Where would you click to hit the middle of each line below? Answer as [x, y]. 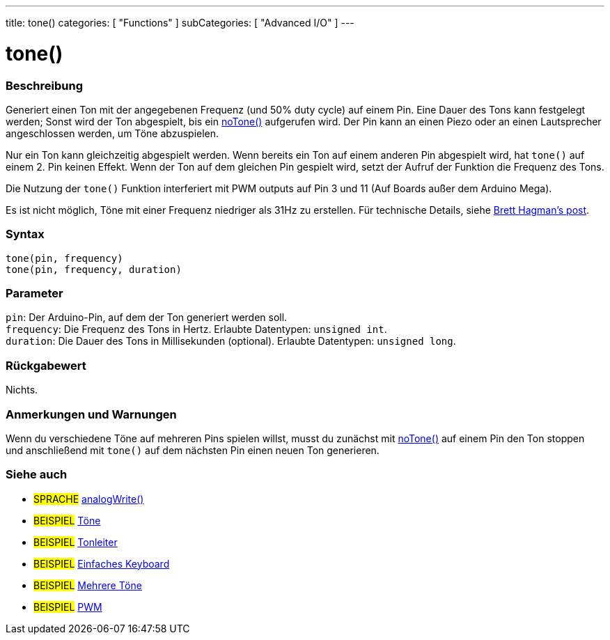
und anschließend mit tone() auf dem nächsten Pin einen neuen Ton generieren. [193, 450]
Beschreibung [45, 85]
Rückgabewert [46, 365]
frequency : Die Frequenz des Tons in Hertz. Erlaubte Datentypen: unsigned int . [196, 329]
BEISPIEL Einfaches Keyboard [102, 563]
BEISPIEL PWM [68, 607]
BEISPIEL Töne [67, 520]
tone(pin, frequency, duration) [94, 269]
